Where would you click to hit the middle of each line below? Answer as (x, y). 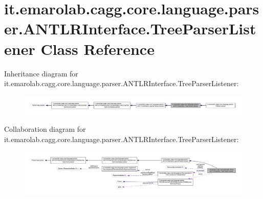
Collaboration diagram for (45, 129)
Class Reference (97, 48)
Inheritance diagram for (41, 73)
